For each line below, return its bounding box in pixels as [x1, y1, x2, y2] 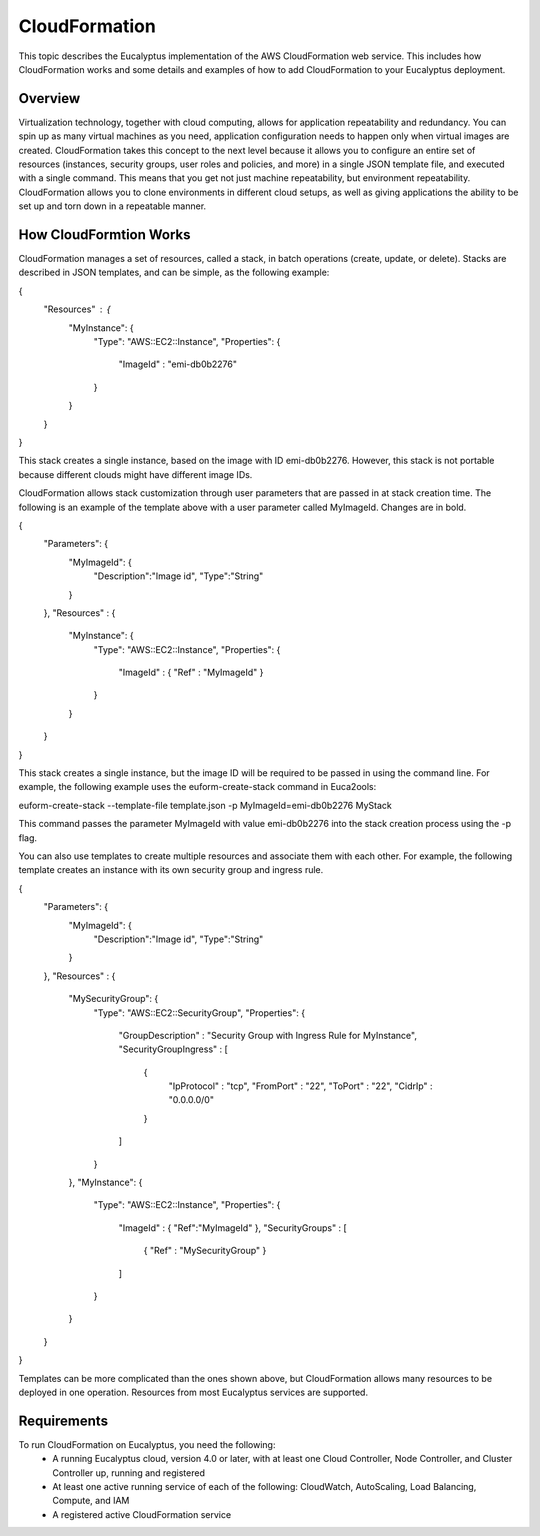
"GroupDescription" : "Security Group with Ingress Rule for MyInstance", [118, 1029, 417, 1041]
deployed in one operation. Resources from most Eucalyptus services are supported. [18, 1386, 369, 1398]
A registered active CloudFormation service [52, 1508, 232, 1520]
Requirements [18, 1412, 109, 1429]
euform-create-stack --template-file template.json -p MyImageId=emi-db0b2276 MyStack [18, 799, 392, 811]
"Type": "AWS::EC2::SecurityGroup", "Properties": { [93, 1006, 305, 1019]
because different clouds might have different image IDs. [18, 468, 253, 480]
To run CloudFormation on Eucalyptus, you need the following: [18, 1438, 276, 1450]
